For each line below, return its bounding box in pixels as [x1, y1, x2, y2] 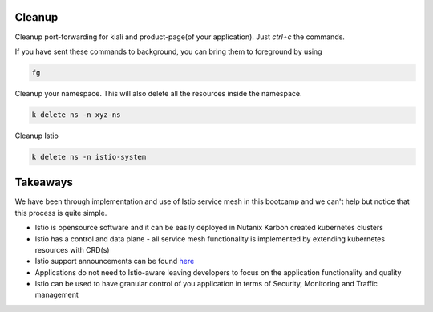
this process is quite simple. [14, 208, 107, 217]
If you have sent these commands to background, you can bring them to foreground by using [14, 47, 322, 56]
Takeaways [14, 176, 74, 189]
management [34, 290, 79, 300]
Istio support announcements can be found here [34, 257, 195, 266]
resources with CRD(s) [34, 245, 110, 254]
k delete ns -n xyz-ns [31, 110, 121, 120]
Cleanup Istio [14, 131, 59, 140]
